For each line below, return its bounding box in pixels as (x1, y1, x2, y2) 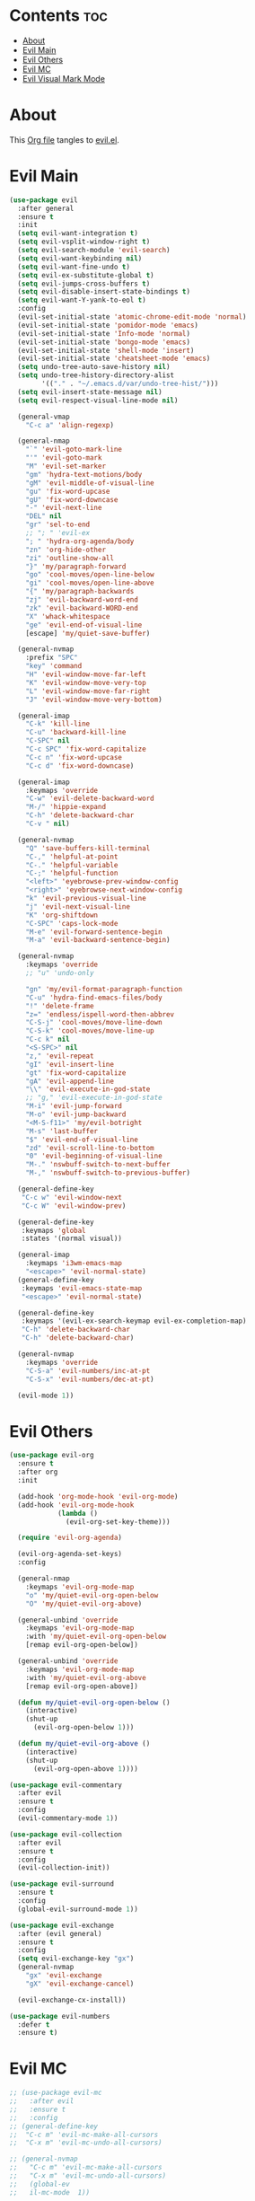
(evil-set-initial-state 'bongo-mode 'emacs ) (17, 338, 191, 347)
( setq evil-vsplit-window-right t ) (17, 237, 151, 247)
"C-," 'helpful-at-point (25, 852, 119, 861)
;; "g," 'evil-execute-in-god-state (25, 1093, 163, 1103)
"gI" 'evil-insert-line (25, 1060, 115, 1069)
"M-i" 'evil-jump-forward (25, 1102, 123, 1111)
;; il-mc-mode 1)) (9, 2188, 91, 2197)
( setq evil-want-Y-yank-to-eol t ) (17, 295, 146, 305)
